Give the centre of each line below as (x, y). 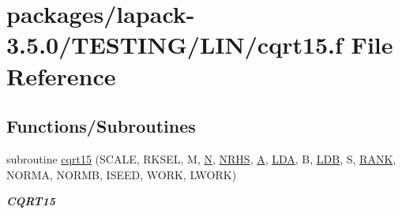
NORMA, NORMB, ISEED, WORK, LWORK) (122, 174)
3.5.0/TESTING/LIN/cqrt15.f (175, 45)
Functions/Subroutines (101, 126)
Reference (61, 75)
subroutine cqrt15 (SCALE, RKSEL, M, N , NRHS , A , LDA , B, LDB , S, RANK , (201, 158)
